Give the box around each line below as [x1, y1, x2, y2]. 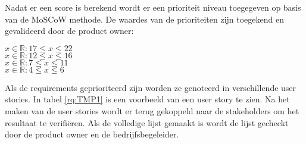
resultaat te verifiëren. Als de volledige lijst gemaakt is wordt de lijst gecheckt [5, 116, 289, 129]
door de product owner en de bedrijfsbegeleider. [5, 128, 179, 140]
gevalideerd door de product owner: [5, 24, 134, 37]
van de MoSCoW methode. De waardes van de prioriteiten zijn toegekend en [5, 12, 284, 25]
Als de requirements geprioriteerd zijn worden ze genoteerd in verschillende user [5, 81, 296, 93]
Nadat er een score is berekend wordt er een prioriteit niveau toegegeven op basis [5, 1, 301, 13]
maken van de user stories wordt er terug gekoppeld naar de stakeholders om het [5, 104, 299, 117]
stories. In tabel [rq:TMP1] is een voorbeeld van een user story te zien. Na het [5, 93, 290, 105]
